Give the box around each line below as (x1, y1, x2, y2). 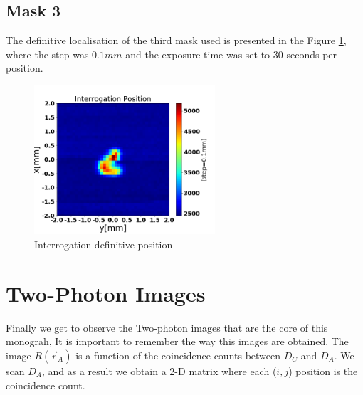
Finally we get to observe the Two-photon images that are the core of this (6, 320, 328, 335)
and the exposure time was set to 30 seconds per (125, 46, 337, 61)
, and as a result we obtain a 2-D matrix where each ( (41, 363, 277, 378)
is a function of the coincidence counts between (75, 347, 281, 362)
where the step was (6, 46, 89, 61)
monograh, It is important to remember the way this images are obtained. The (6, 334, 349, 349)
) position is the (288, 363, 358, 378)
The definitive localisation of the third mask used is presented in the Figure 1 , (6, 33, 347, 48)
